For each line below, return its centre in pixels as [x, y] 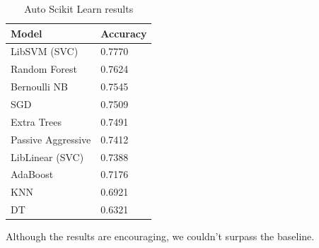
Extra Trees [36, 121]
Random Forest [44, 69]
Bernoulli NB [39, 87]
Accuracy [124, 33]
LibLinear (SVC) [47, 157]
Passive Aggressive [51, 139]
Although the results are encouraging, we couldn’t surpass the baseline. [160, 236]
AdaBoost [32, 174]
